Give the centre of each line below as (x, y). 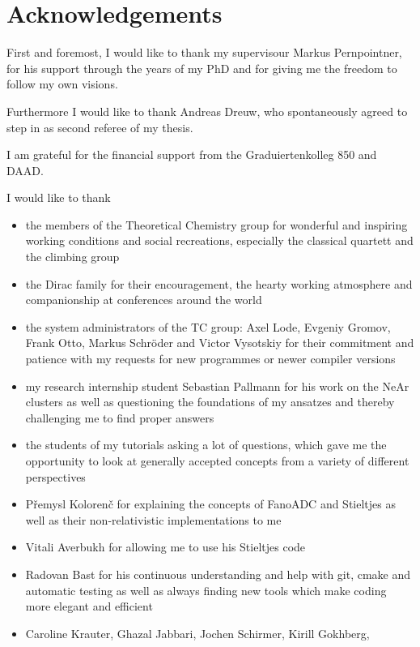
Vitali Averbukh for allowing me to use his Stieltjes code (165, 547)
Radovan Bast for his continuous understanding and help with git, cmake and (218, 574)
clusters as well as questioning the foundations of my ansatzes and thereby (210, 402)
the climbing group (72, 257)
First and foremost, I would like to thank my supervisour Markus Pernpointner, (204, 52)
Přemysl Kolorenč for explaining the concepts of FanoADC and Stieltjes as (210, 504)
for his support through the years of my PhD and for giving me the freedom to (202, 68)
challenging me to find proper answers (120, 417)
